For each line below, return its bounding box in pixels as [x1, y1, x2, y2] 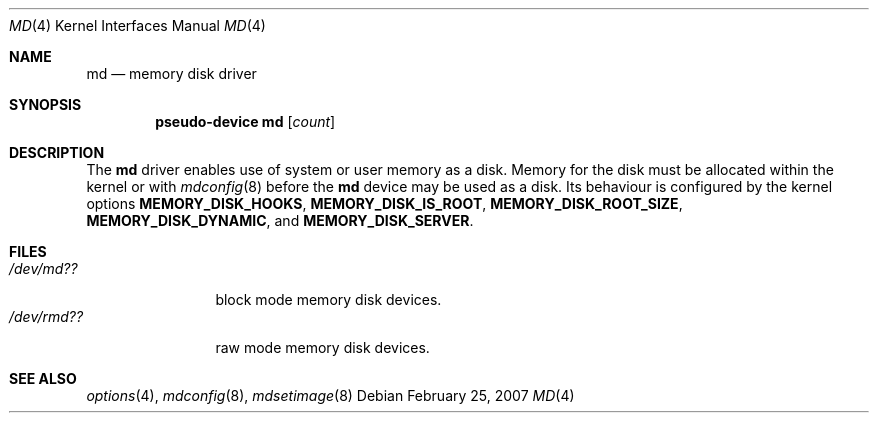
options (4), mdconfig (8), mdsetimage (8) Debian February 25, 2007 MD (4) [86, 387, 575, 404]
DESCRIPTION [9, 144, 105, 161]
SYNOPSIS [9, 96, 82, 113]
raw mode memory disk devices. [215, 339, 430, 356]
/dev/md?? [9, 260, 78, 277]
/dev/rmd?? [9, 308, 84, 325]
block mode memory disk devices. [215, 291, 442, 308]
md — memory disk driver [86, 65, 257, 82]
